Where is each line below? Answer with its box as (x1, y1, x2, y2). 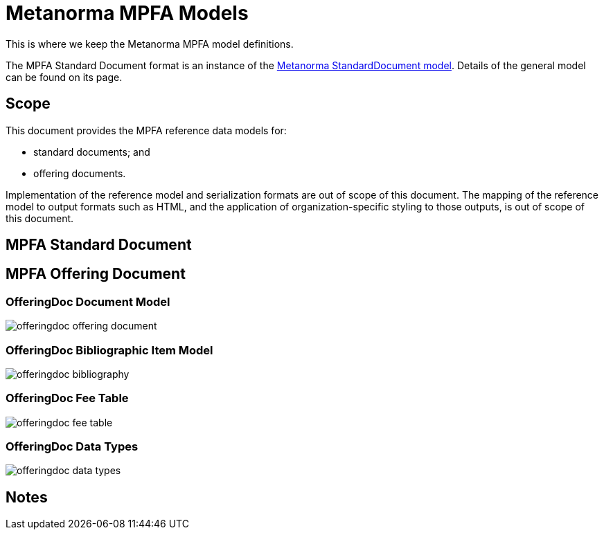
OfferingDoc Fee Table (6, 391, 129, 406)
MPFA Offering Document (6, 265, 186, 283)
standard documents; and (33, 145, 150, 158)
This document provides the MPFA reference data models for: (6, 124, 287, 136)
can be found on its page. (6, 71, 123, 83)
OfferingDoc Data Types (6, 439, 139, 454)
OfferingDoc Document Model (6, 294, 170, 309)
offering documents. (33, 167, 126, 179)
